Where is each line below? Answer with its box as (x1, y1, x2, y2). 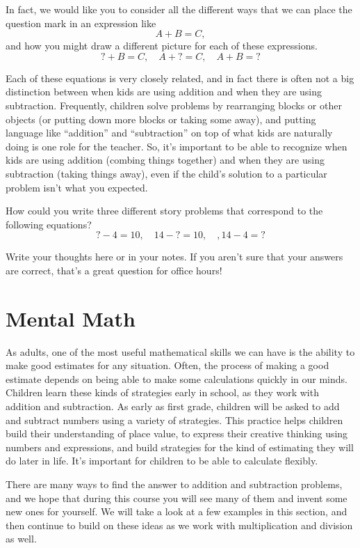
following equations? (6, 217, 92, 231)
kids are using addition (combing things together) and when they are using (6, 152, 325, 167)
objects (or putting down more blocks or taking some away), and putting (6, 111, 316, 126)
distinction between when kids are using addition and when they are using (6, 84, 322, 99)
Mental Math (6, 304, 136, 332)
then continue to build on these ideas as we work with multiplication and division (6, 517, 353, 532)
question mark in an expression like (6, 15, 156, 30)
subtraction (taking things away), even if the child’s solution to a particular (6, 166, 327, 180)
